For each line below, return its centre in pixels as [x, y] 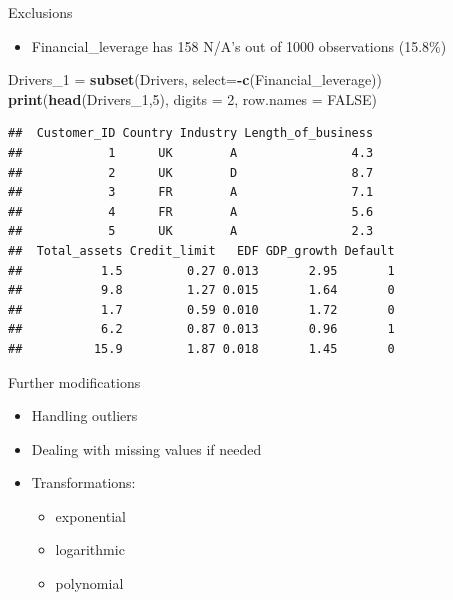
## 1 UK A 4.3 [191, 152]
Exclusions [40, 12]
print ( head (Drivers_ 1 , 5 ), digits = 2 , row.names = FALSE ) [192, 98]
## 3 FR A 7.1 [191, 192]
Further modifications [74, 381]
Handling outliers [84, 415]
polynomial [89, 583]
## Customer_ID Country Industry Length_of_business [191, 133]
